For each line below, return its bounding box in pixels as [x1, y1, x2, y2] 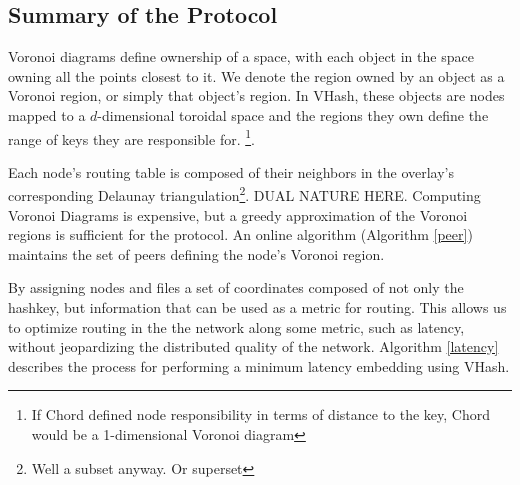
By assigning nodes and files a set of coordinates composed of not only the [8, 277, 464, 298]
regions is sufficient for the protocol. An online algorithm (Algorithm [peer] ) [8, 224, 473, 245]
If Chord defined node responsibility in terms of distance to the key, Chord [31, 404, 491, 425]
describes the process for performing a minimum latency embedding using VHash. [8, 355, 510, 376]
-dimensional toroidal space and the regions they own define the [97, 104, 489, 125]
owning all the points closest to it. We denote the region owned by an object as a [8, 65, 505, 86]
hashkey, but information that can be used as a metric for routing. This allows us [8, 297, 507, 318]
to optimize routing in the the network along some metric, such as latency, [8, 316, 465, 337]
